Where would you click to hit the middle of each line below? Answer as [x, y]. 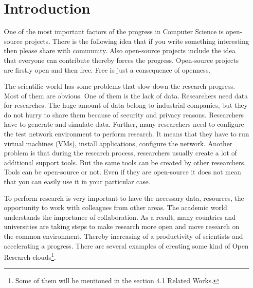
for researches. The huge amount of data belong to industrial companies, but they [126, 105]
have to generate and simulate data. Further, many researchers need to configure [124, 124]
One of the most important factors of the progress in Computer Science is [114, 31]
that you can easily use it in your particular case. [77, 182]
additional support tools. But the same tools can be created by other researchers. [125, 162]
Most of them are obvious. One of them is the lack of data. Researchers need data [126, 95]
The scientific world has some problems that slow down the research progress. [119, 86]
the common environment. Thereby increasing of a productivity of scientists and [124, 236]
